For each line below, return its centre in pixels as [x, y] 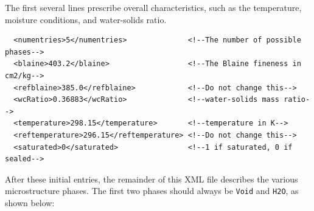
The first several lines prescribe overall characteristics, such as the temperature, [153, 7]
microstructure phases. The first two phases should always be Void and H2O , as [152, 191]
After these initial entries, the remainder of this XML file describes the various [152, 179]
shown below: [30, 202]
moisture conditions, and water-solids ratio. [86, 19]
